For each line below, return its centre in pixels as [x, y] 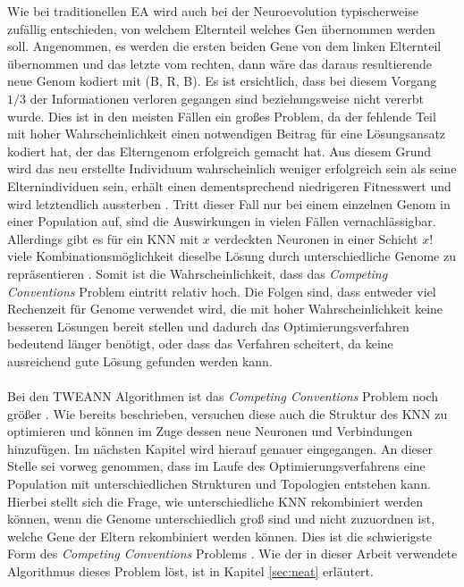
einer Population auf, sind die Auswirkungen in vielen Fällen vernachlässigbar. [222, 221]
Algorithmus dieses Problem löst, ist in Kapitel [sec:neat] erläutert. [190, 571]
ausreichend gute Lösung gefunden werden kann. [140, 361]
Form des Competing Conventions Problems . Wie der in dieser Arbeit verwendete [232, 553]
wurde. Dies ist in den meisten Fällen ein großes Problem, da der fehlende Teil [222, 116]
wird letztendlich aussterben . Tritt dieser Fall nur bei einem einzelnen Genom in [229, 203]
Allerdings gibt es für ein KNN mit [103, 238]
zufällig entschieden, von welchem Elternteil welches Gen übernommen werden [221, 28]
